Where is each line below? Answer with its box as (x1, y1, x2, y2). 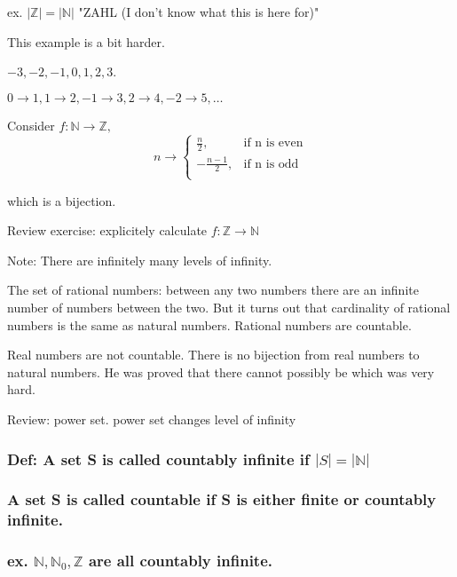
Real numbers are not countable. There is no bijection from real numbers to (7, 345, 420, 364)
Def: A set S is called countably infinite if (7, 447, 310, 470)
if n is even (243, 137, 303, 150)
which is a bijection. (7, 191, 116, 209)
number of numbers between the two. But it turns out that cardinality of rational (7, 298, 451, 317)
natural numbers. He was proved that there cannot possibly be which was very (7, 362, 435, 381)
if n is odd (243, 157, 299, 170)
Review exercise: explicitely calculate (7, 221, 208, 240)
